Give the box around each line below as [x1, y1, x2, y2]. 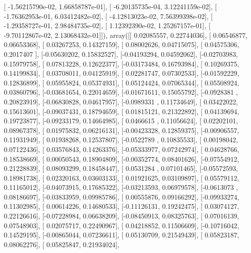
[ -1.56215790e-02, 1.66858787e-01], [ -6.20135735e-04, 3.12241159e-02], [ [4, 1, 217, 11]
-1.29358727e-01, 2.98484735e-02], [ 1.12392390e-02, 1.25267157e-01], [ [4, 20, 211, 31]
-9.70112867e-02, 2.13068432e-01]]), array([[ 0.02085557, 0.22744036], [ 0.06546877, [4, 30, 248, 40]
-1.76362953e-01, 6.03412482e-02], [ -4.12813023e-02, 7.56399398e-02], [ [4, 11, 213, 21]
